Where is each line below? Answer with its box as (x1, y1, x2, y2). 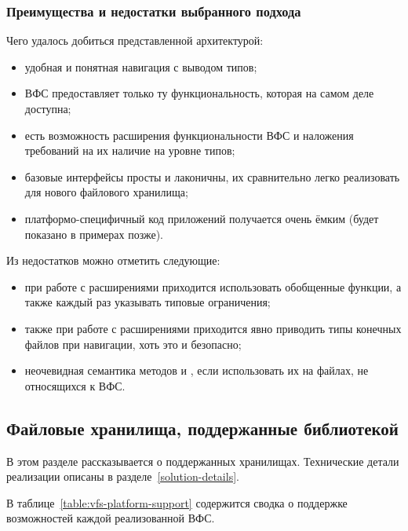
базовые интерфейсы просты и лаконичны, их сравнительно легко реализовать (24, 168, 400, 185)
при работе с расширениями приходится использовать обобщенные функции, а (24, 278, 402, 295)
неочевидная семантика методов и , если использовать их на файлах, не (24, 362, 369, 379)
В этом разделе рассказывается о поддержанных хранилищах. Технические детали (6, 452, 399, 469)
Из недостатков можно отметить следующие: (6, 252, 220, 269)
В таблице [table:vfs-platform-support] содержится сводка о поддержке (6, 494, 348, 511)
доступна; (24, 101, 71, 116)
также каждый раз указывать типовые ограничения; (24, 294, 271, 310)
